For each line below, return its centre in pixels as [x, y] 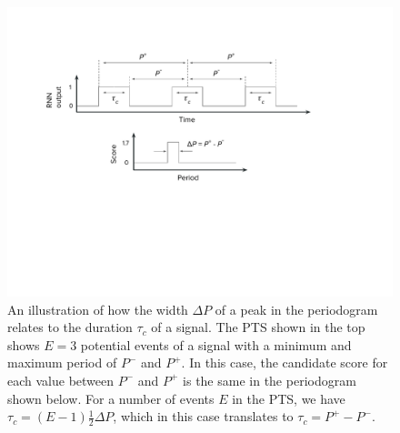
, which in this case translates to [203, 416]
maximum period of [62, 363]
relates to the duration [70, 327]
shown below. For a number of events [111, 398]
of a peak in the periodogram [296, 309]
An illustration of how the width [98, 309]
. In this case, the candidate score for [285, 363]
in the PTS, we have [289, 398]
